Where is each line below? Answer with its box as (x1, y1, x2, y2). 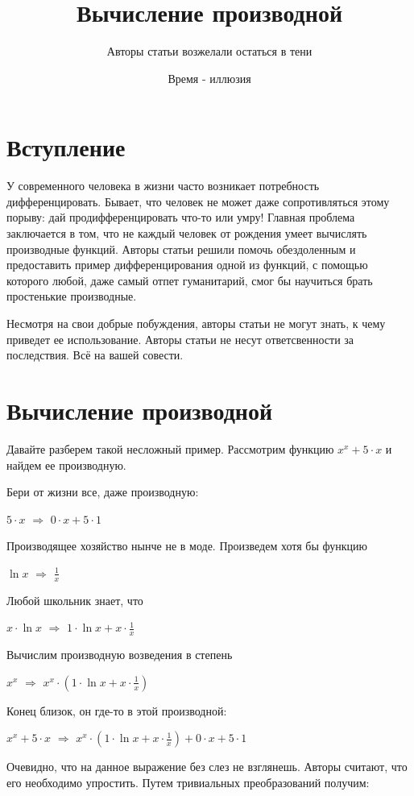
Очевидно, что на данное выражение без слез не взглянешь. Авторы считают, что (6, 758, 408, 775)
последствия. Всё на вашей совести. (6, 346, 184, 363)
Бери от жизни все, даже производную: (6, 483, 199, 500)
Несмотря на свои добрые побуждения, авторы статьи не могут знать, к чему (6, 315, 386, 331)
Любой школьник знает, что (6, 591, 143, 608)
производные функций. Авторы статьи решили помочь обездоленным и (6, 240, 356, 257)
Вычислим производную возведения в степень (6, 646, 233, 663)
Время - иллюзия (168, 69, 251, 86)
